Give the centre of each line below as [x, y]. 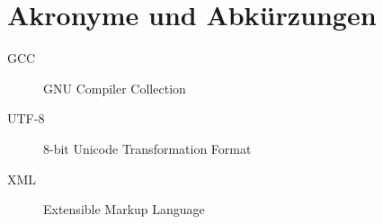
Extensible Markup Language [124, 209]
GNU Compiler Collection [115, 88]
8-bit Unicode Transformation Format [147, 148]
